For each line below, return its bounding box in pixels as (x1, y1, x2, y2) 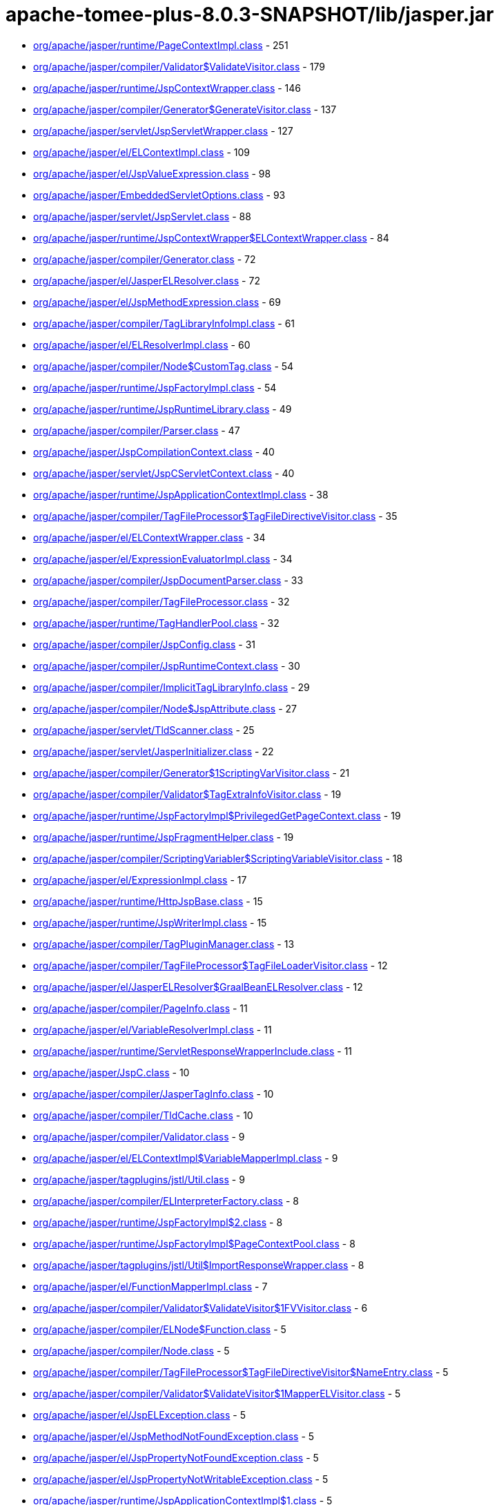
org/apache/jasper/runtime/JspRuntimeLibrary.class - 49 (33, 402, 292, 415)
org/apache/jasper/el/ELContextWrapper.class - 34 (33, 531, 266, 543)
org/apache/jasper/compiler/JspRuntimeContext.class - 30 (33, 659, 300, 672)
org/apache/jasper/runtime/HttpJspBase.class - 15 (33, 895, 263, 907)
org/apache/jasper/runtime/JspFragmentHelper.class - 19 (33, 831, 294, 843)
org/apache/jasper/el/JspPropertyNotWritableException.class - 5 (33, 1473, 329, 1485)
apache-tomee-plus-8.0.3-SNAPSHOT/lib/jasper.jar (6, 3, 494, 26)
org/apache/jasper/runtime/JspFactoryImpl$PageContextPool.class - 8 (33, 1237, 355, 1250)
